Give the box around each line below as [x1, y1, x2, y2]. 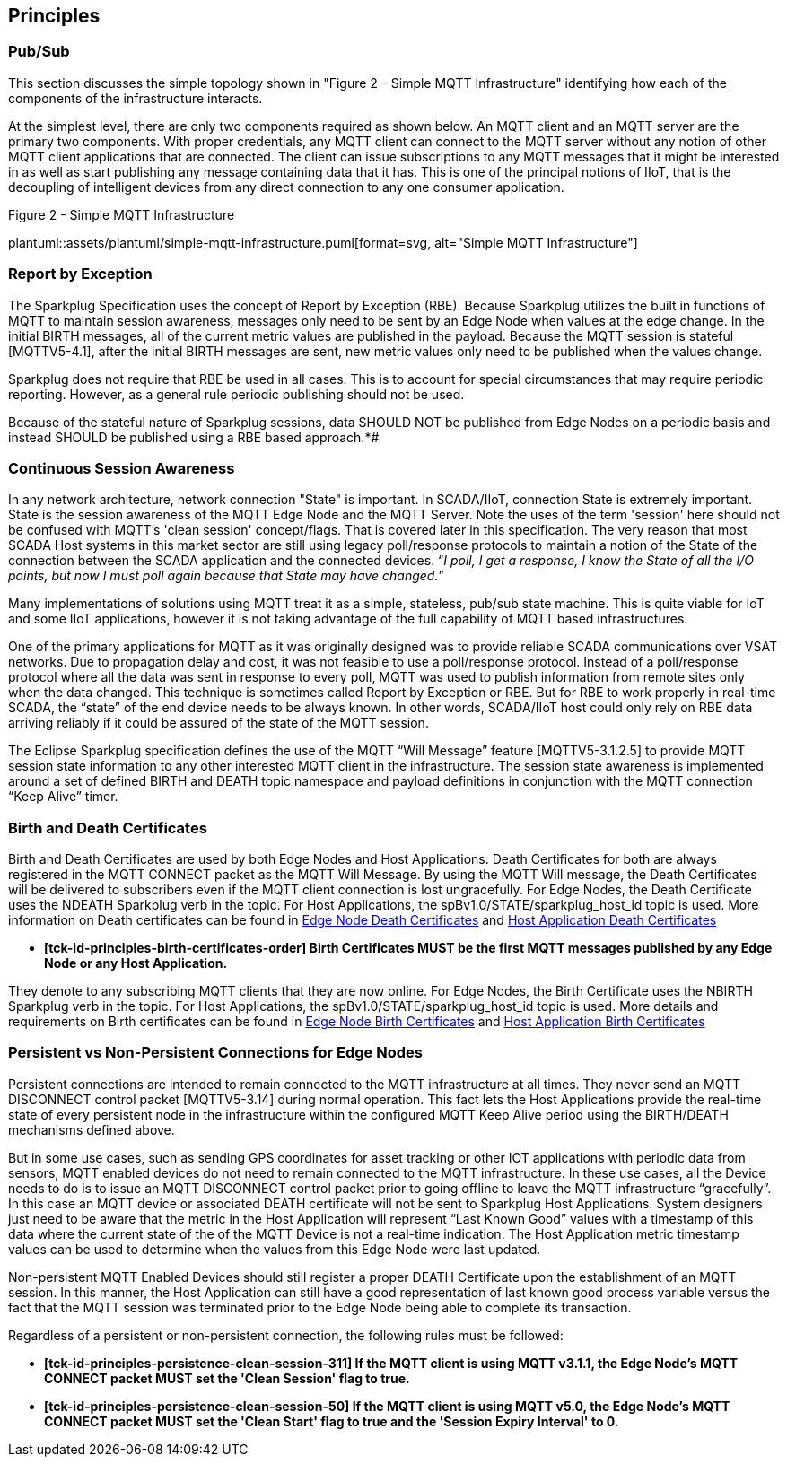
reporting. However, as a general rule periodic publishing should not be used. [8, 386, 465, 402]
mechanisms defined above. [8, 1121, 175, 1137]
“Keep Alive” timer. [8, 789, 118, 805]
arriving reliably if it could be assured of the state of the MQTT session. [8, 715, 429, 731]
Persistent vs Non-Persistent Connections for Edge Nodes [8, 1043, 423, 1062]
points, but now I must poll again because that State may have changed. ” [8, 568, 444, 584]
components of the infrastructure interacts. [8, 90, 263, 106]
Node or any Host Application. [44, 955, 228, 972]
